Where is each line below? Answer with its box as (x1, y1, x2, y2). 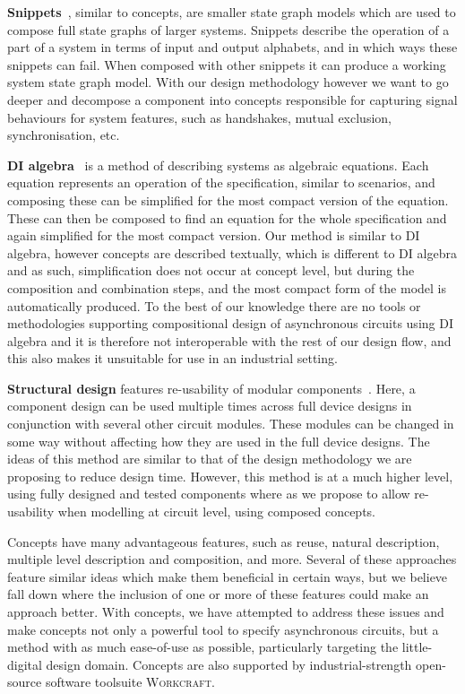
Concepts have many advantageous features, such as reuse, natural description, (7, 532, 440, 551)
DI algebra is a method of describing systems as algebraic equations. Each (7, 155, 429, 174)
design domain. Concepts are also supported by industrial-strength (46, 655, 412, 673)
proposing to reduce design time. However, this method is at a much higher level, (7, 466, 453, 485)
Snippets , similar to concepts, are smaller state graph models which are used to (7, 3, 456, 21)
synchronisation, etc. (7, 126, 120, 144)
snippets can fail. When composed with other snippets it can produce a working (7, 55, 446, 74)
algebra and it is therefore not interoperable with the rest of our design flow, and (7, 331, 452, 350)
